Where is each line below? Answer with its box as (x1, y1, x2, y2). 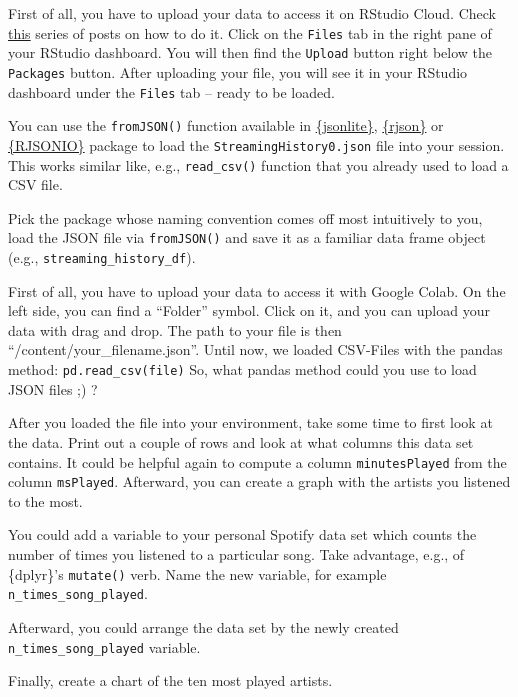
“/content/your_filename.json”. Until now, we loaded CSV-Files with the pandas (8, 339, 503, 360)
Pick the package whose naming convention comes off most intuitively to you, (8, 207, 483, 228)
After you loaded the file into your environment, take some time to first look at (8, 412, 493, 433)
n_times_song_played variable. (8, 636, 201, 657)
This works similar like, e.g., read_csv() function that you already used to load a (8, 154, 509, 175)
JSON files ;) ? (8, 378, 98, 399)
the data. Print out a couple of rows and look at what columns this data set (8, 431, 474, 452)
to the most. (8, 490, 83, 511)
